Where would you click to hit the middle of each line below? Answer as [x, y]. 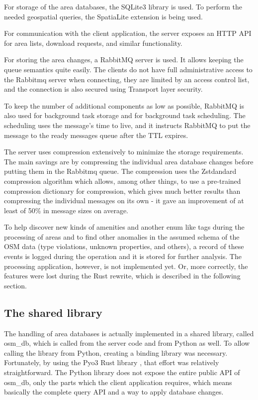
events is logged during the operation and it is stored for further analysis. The [123, 256]
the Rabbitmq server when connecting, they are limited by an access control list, [127, 79]
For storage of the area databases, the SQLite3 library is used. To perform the [123, 6]
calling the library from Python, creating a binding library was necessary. [116, 352]
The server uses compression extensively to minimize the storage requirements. [124, 152]
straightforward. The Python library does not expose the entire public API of [122, 372]
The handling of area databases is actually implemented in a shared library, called [129, 333]
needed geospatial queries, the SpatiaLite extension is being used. [104, 16]
